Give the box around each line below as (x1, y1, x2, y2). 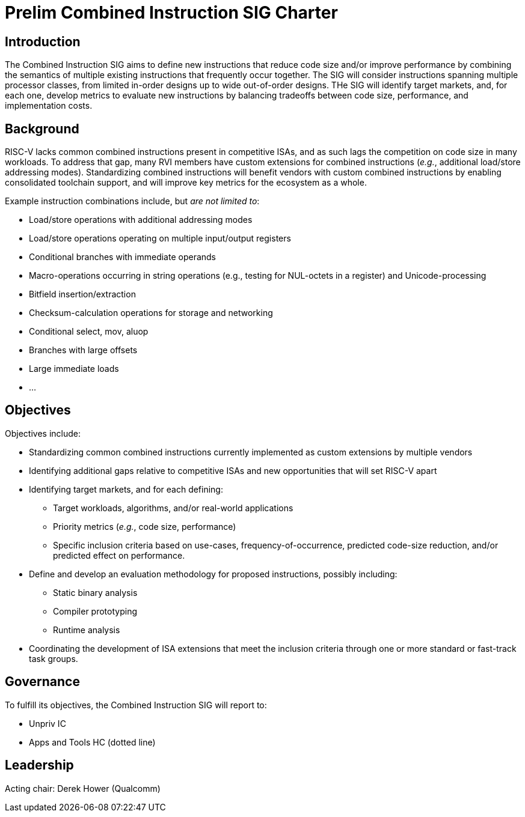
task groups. (29, 653, 78, 664)
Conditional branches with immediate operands (29, 252, 216, 263)
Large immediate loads (29, 363, 119, 374)
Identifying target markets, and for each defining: (29, 484, 223, 494)
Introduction (5, 34, 81, 49)
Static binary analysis (53, 587, 138, 598)
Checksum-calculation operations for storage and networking (29, 308, 273, 318)
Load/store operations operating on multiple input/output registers (29, 233, 291, 244)
